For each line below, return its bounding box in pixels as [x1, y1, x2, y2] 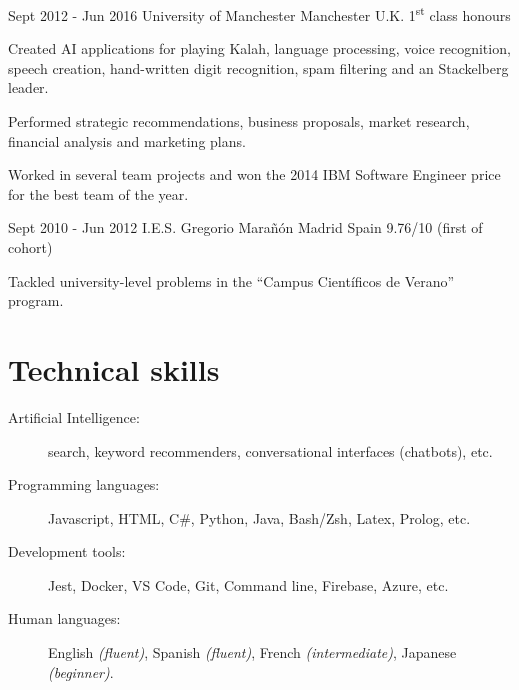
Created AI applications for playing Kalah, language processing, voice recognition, [8, 38, 511, 59]
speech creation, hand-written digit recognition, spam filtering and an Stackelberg [8, 57, 509, 78]
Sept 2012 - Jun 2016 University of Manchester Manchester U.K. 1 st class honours [8, 2, 511, 25]
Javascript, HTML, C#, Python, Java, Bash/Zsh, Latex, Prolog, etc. [48, 507, 471, 528]
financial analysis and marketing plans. [8, 130, 246, 151]
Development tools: [8, 541, 126, 562]
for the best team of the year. [8, 183, 189, 204]
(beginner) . [48, 661, 114, 682]
